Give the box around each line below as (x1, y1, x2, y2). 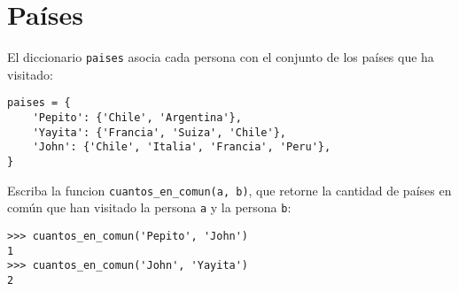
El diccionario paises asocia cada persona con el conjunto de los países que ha (7, 48, 434, 66)
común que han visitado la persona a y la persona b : (7, 198, 292, 217)
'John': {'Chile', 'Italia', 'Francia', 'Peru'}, (32, 141, 331, 154)
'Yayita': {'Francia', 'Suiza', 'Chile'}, (32, 126, 286, 139)
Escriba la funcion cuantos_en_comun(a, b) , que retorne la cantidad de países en (7, 180, 452, 199)
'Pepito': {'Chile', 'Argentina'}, (32, 111, 242, 125)
